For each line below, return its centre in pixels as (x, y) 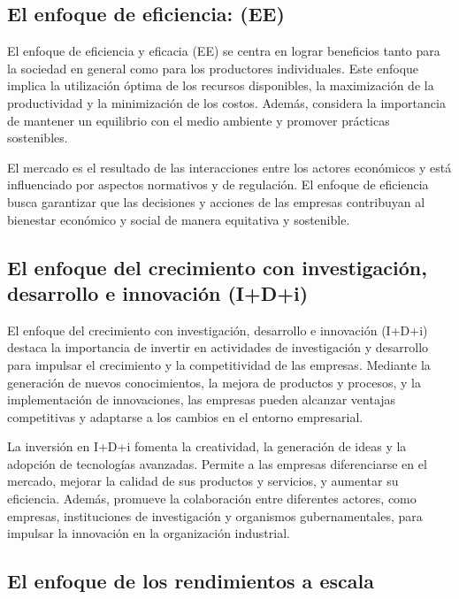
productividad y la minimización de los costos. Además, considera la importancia (226, 102)
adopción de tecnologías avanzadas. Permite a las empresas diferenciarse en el (217, 463)
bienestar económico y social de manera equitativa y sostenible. (179, 219)
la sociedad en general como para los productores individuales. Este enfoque (213, 68)
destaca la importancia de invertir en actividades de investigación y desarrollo (218, 347)
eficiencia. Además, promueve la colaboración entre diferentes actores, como (212, 499)
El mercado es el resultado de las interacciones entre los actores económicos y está (229, 167)
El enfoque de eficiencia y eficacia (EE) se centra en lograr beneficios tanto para (224, 51)
